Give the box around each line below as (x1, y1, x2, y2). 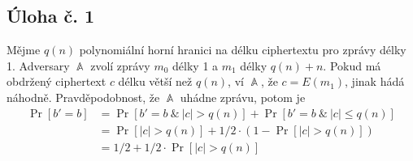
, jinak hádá (345, 73, 405, 90)
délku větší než (118, 73, 193, 90)
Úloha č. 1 (7, 3, 95, 28)
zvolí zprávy (90, 57, 150, 74)
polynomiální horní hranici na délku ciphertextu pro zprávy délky (79, 41, 406, 58)
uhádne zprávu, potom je (180, 88, 306, 105)
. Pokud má (323, 57, 381, 74)
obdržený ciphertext (7, 73, 107, 90)
